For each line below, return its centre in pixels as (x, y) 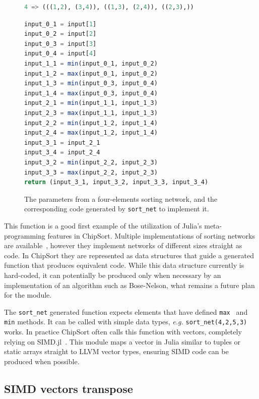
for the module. (28, 295)
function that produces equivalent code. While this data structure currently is (124, 265)
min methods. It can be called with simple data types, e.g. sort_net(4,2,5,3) (126, 322)
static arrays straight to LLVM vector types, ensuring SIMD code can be (116, 351)
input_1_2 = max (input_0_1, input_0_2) (91, 73)
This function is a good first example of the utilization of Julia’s (103, 225)
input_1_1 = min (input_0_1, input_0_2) (91, 63)
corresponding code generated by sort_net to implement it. (117, 209)
